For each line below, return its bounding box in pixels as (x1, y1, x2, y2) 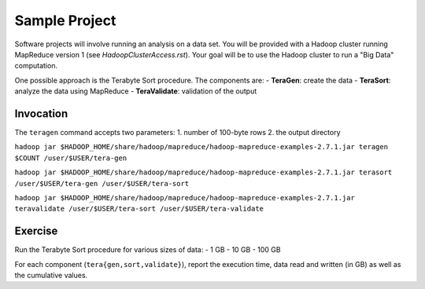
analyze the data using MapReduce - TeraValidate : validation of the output (14, 86, 257, 96)
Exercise (14, 225, 58, 238)
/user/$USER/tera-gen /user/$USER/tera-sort (14, 179, 190, 188)
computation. (14, 61, 58, 71)
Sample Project (14, 12, 116, 29)
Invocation (14, 107, 68, 120)
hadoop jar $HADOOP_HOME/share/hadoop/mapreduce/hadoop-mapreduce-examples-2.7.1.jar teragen (14, 142, 389, 152)
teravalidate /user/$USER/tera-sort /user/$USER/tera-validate (14, 204, 264, 214)
